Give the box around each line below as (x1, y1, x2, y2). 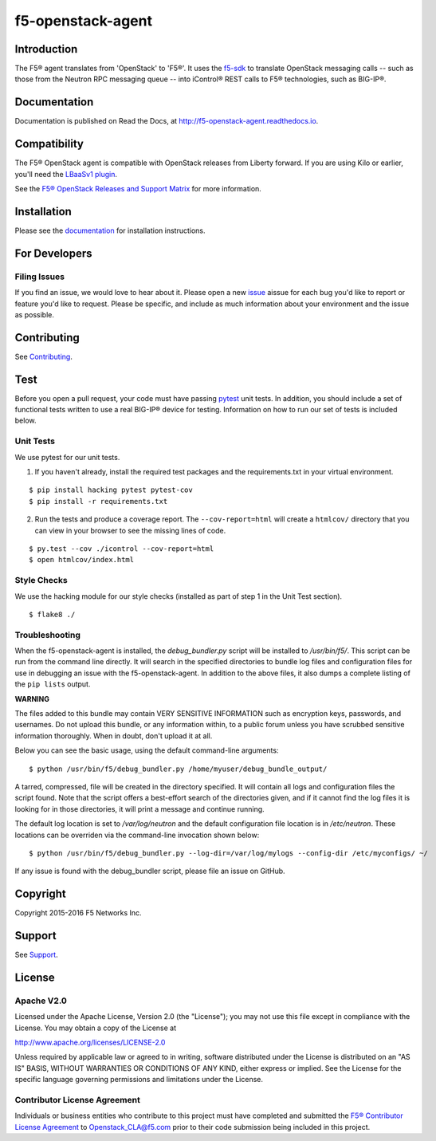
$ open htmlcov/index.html (29, 555, 135, 565)
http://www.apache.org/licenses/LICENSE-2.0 (14, 1037, 166, 1048)
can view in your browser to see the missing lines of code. (34, 525, 226, 535)
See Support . (14, 950, 59, 960)
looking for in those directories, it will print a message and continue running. (14, 804, 265, 813)
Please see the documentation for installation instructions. (14, 226, 206, 235)
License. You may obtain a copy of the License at (14, 1023, 177, 1033)
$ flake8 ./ (29, 610, 76, 619)
